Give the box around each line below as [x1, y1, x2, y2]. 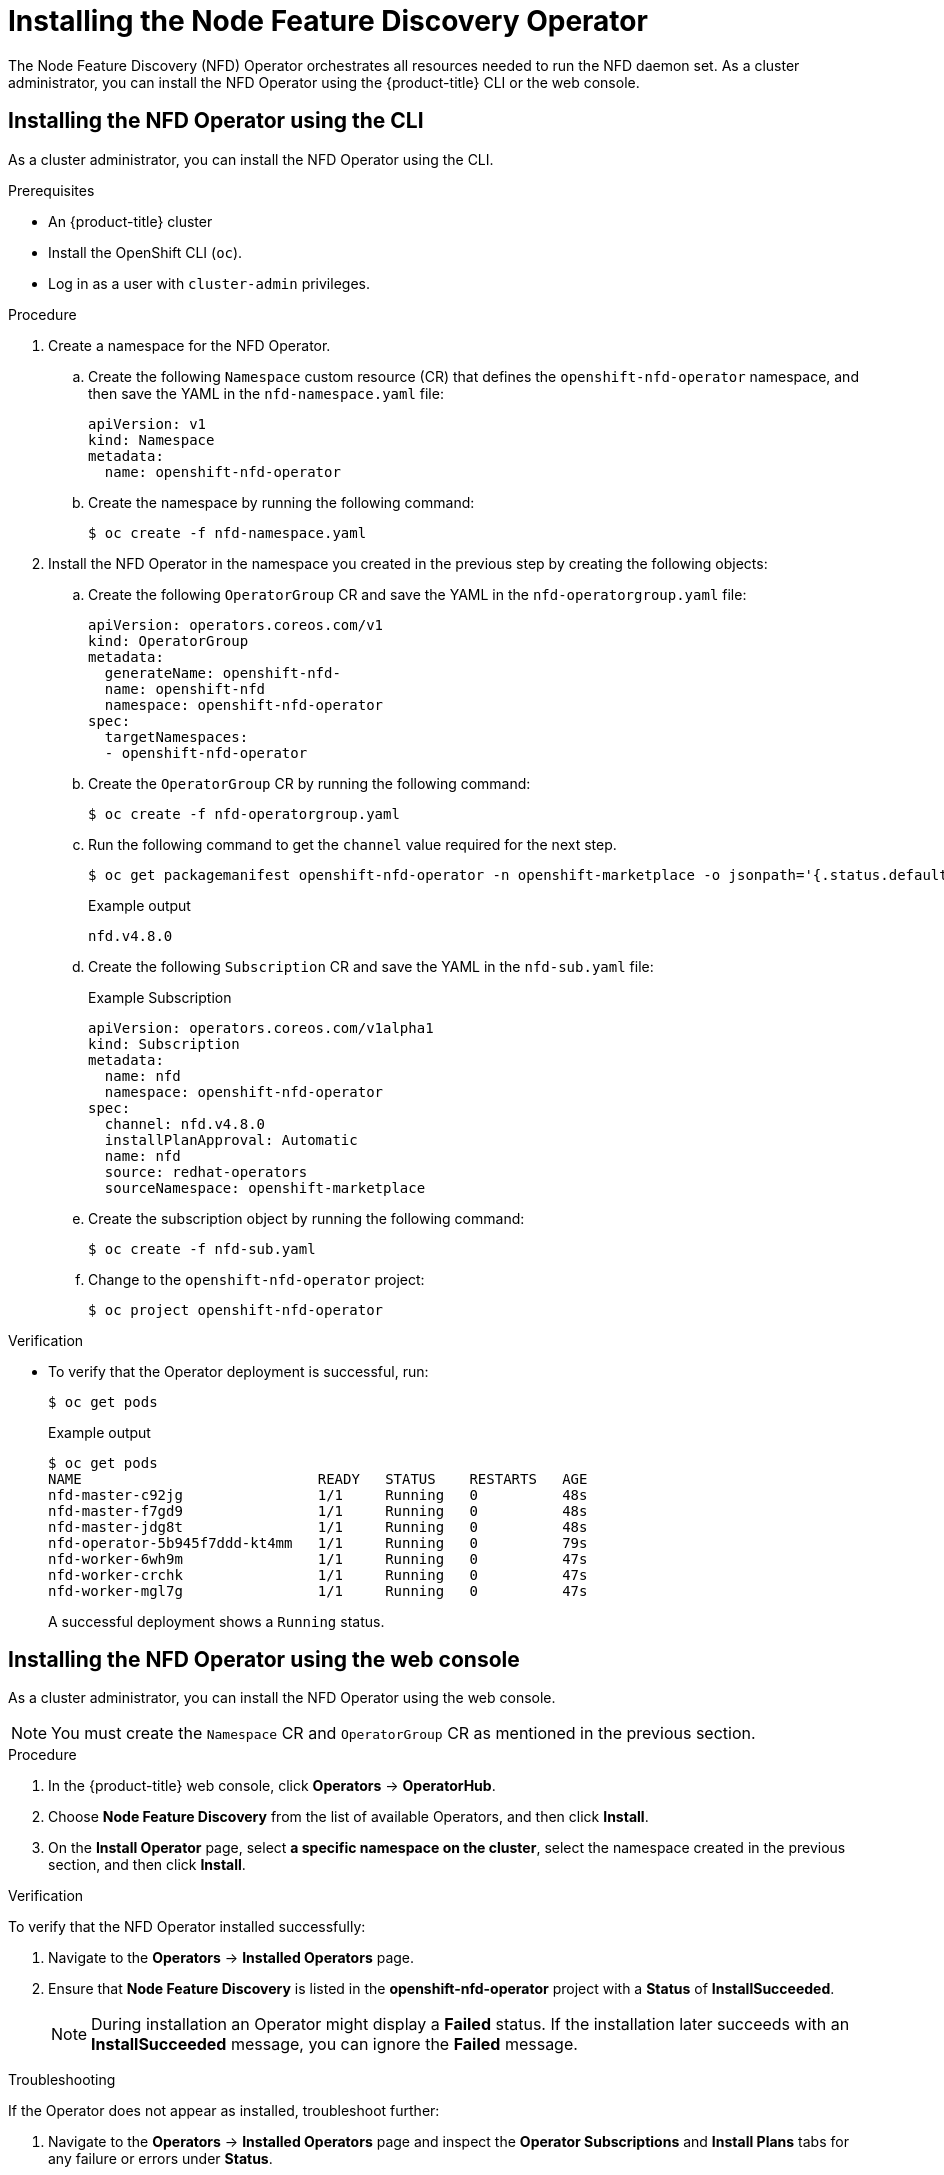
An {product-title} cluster [48, 212, 213, 230]
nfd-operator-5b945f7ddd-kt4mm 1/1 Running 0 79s [48, 1534, 588, 1551]
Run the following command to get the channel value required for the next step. [88, 835, 617, 853]
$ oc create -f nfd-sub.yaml [88, 1240, 316, 1257]
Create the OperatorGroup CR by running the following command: [88, 774, 531, 792]
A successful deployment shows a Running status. [48, 1612, 385, 1630]
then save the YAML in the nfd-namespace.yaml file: [88, 384, 444, 402]
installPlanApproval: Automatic [104, 1131, 358, 1148]
